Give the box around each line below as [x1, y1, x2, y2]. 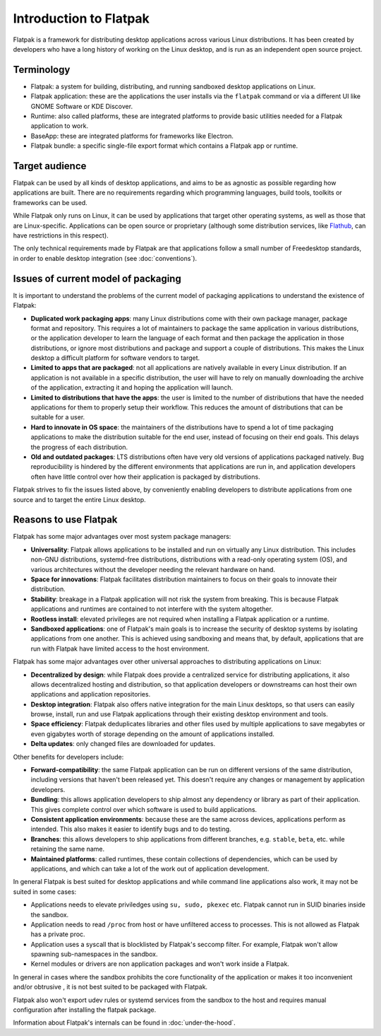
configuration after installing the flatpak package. [13, 1006, 157, 1014]
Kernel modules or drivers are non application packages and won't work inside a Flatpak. [30, 960, 289, 968]
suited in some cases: [13, 887, 77, 896]
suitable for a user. [30, 413, 85, 421]
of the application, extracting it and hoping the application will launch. [30, 383, 234, 392]
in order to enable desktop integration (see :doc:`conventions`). [13, 254, 198, 262]
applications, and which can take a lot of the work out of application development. [30, 864, 270, 873]
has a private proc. [30, 930, 85, 938]
